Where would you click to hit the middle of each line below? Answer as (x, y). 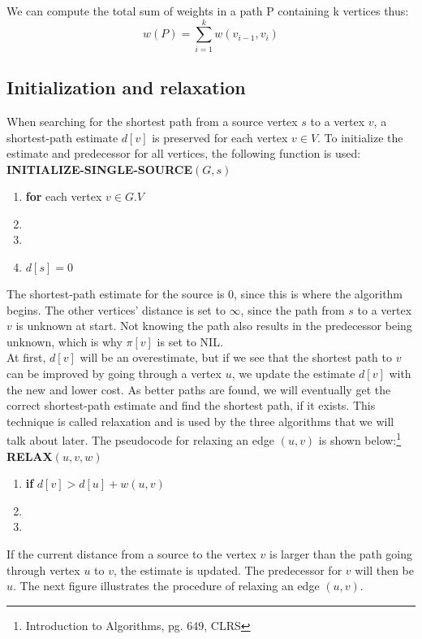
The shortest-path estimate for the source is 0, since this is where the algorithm (205, 294)
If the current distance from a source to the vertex (131, 554)
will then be (385, 569)
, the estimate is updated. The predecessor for (228, 569)
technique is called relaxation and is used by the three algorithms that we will (200, 421)
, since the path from (293, 309)
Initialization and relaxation (126, 87)
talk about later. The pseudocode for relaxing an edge (140, 440)
